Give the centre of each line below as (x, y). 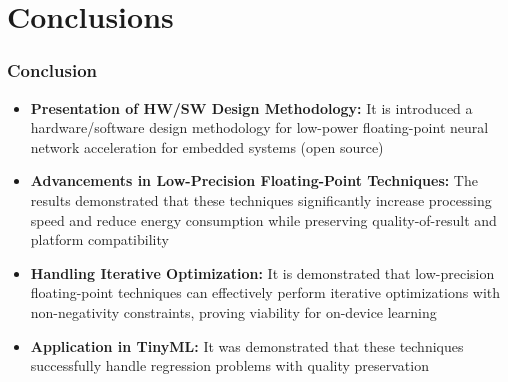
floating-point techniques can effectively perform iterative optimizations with (265, 292)
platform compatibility (99, 239)
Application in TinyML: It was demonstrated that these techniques (247, 345)
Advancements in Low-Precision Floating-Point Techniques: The (254, 180)
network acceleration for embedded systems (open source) (207, 146)
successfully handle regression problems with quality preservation (229, 365)
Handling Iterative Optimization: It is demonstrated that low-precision (262, 272)
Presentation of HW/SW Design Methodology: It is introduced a (251, 107)
